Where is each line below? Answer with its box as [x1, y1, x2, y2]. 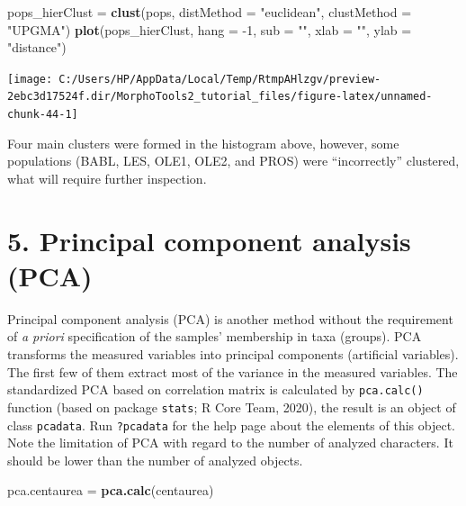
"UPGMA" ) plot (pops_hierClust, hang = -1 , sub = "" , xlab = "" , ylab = [7, 20, 412, 39]
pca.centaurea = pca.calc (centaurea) [7, 481, 214, 500]
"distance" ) [7, 38, 67, 57]
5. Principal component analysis [7, 221, 411, 258]
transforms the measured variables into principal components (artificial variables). [7, 345, 459, 364]
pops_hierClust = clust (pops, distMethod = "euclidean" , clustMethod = [7, 3, 412, 21]
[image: [7, 72, 53, 86]
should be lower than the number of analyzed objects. [7, 450, 303, 469]
